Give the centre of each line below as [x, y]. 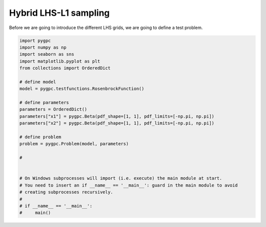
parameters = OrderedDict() [53, 109]
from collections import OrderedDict [65, 68]
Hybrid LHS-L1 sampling [60, 13]
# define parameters [44, 103]
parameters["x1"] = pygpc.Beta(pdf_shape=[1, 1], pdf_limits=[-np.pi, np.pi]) [117, 116]
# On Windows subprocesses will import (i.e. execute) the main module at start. [121, 178]
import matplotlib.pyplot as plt [60, 61]
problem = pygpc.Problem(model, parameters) [74, 144]
